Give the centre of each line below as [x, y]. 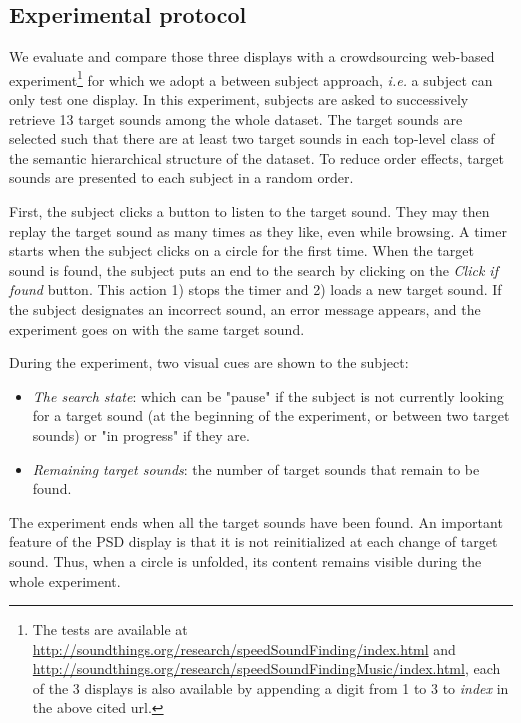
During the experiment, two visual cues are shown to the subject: [209, 362]
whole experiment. [65, 580]
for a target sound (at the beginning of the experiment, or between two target [271, 415]
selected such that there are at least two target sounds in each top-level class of [252, 138]
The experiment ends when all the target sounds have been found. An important [256, 521]
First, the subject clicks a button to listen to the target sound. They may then [249, 211]
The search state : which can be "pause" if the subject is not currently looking [268, 395]
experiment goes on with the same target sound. [157, 328]
